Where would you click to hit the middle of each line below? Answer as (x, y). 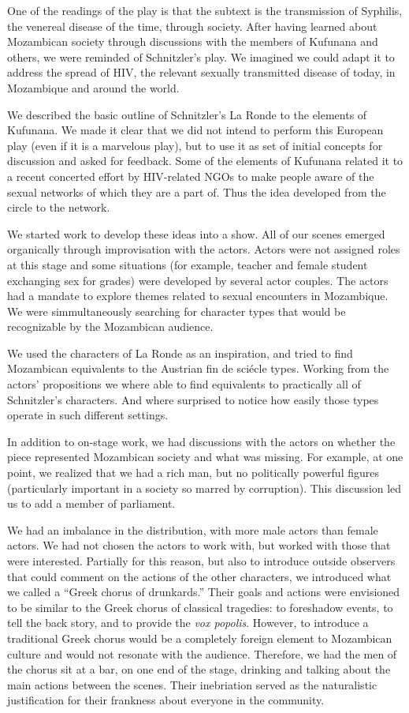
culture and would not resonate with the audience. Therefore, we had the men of (202, 653)
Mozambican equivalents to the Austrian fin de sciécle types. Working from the (198, 368)
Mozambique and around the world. (93, 87)
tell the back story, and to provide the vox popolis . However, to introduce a (188, 623)
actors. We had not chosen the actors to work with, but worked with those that (199, 545)
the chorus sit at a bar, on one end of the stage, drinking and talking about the (199, 669)
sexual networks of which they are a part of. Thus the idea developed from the (197, 191)
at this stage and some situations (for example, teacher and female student (188, 264)
